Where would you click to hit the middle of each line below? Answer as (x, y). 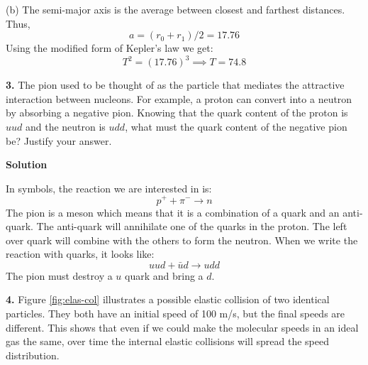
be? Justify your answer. (59, 140)
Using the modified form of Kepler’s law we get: (110, 48)
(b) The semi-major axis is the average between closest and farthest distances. (175, 9)
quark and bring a (164, 275)
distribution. (33, 355)
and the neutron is (65, 127)
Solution (27, 164)
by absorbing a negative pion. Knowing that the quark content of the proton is (177, 113)
